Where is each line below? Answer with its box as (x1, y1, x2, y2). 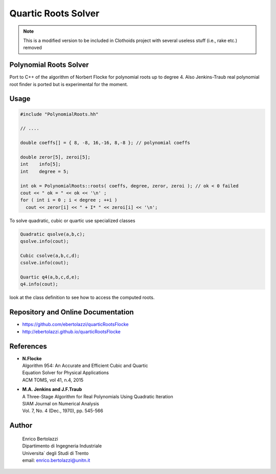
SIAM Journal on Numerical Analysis (22, 400, 99, 406)
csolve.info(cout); (20, 260, 69, 266)
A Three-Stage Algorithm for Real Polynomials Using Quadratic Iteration (22, 393, 173, 399)
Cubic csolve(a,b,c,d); (20, 252, 80, 258)
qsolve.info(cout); (20, 239, 69, 244)
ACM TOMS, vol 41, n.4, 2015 (22, 377, 84, 383)
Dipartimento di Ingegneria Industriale (22, 443, 102, 449)
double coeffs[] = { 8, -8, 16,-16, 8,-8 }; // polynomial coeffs (20, 140, 190, 146)
